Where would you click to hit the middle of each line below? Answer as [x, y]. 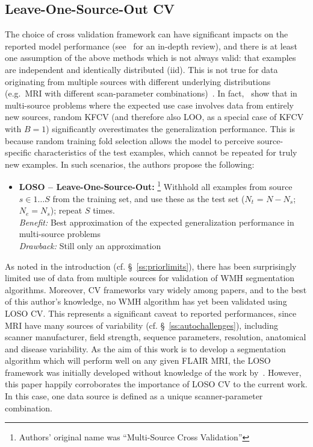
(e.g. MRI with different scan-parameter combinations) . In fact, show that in [151, 93]
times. [104, 210]
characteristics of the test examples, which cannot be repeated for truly [166, 152]
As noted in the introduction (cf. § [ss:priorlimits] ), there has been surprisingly [151, 266]
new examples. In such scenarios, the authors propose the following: [130, 164]
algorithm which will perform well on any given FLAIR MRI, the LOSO [138, 360]
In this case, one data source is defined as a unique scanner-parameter [134, 396]
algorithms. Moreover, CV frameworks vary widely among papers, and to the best [156, 289]
